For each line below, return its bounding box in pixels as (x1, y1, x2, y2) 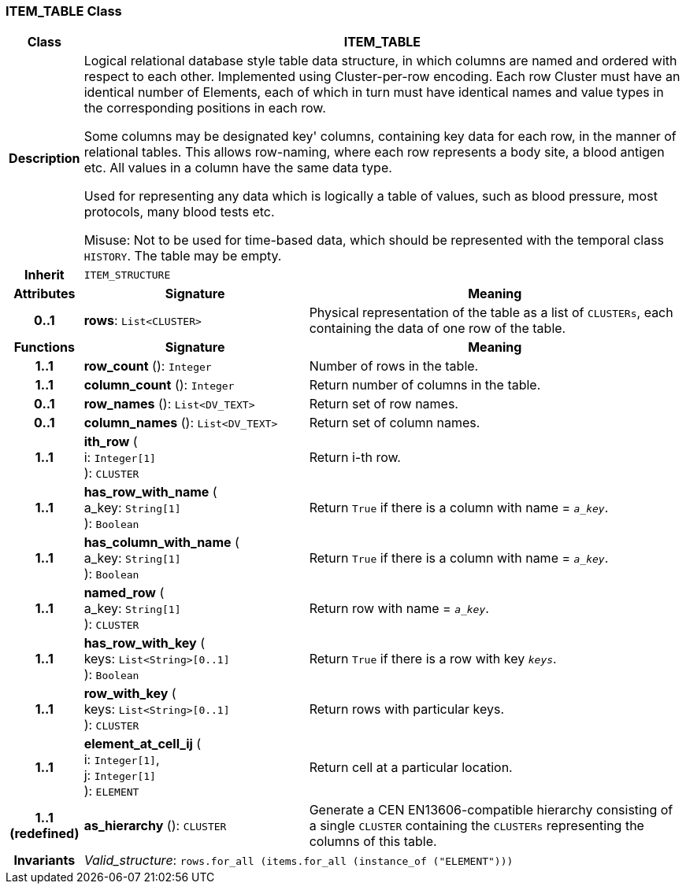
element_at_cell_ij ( (83, 736, 202, 752)
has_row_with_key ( (83, 635, 206, 652)
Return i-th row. (309, 449, 401, 466)
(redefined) (9, 825, 80, 842)
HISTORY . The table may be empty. (83, 248, 282, 264)
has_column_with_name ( (83, 534, 239, 551)
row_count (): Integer (83, 358, 212, 375)
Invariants (13, 852, 76, 869)
